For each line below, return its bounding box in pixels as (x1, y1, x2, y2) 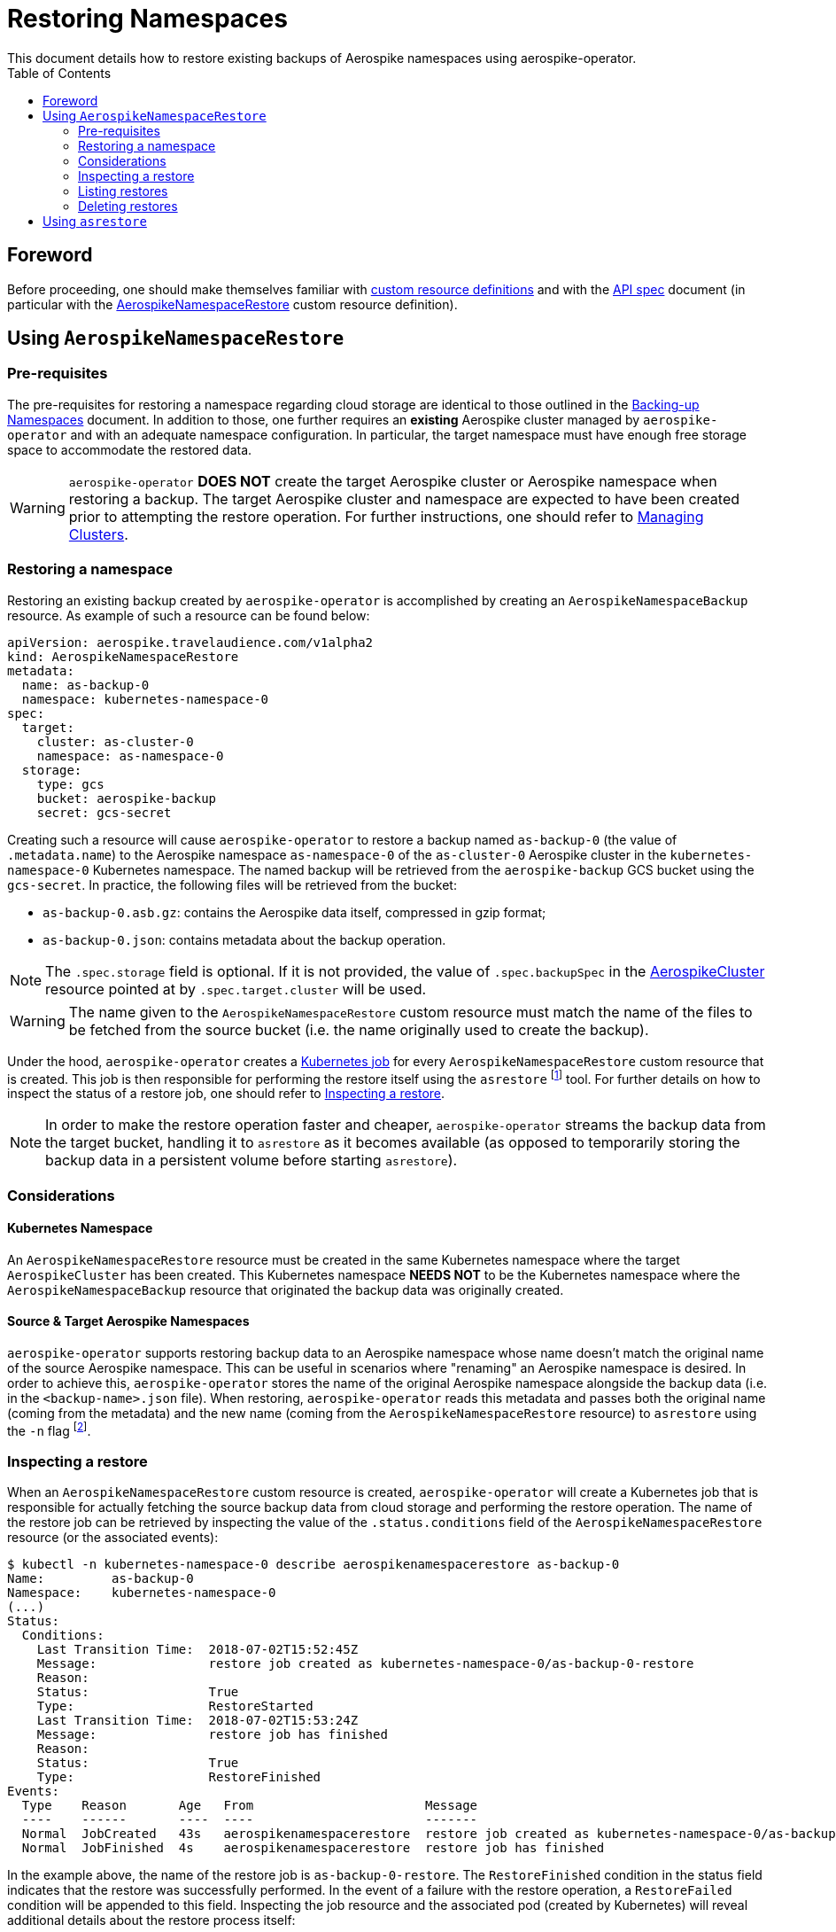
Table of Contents (7, 65, 112, 81)
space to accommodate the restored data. (7, 441, 252, 457)
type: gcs (36, 776, 104, 791)
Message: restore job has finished (36, 1727, 388, 1742)
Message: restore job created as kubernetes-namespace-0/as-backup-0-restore (36, 1656, 694, 1671)
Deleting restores (78, 198, 178, 214)
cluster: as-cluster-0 (36, 734, 194, 749)
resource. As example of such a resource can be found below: (7, 607, 370, 623)
